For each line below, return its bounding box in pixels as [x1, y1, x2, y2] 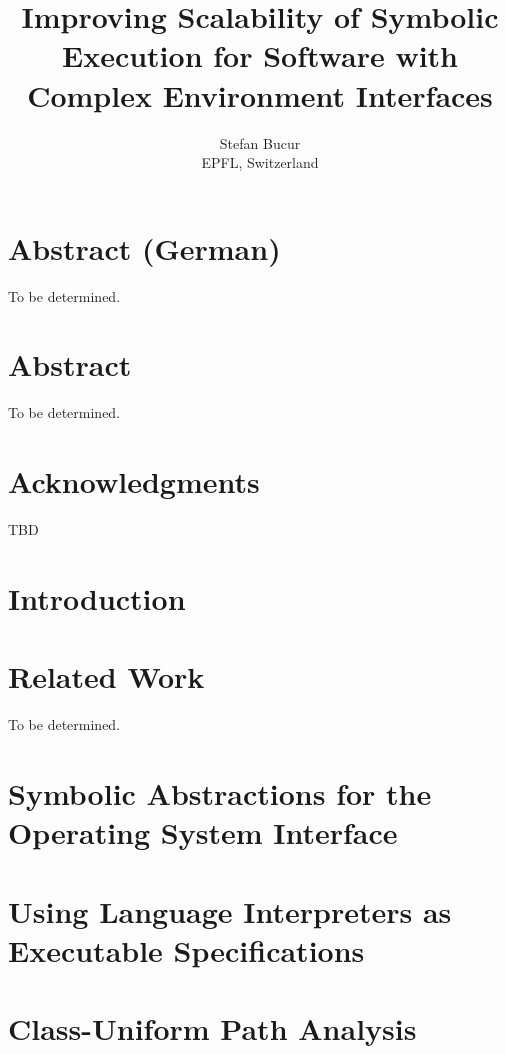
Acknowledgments [8, 461, 260, 502]
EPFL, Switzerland [201, 152, 319, 173]
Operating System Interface [8, 812, 398, 853]
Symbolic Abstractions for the [8, 772, 432, 813]
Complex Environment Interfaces [27, 74, 493, 115]
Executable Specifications [8, 929, 365, 970]
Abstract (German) [8, 227, 281, 268]
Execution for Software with [61, 35, 459, 76]
